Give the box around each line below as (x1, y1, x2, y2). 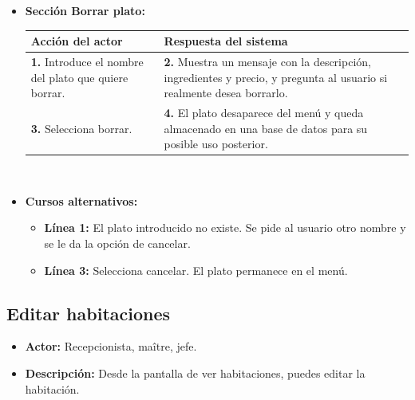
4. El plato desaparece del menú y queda (164, 104, 364, 120)
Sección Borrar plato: (25, 2, 145, 18)
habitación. (25, 380, 80, 397)
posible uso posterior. (164, 135, 268, 152)
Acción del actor (30, 33, 123, 49)
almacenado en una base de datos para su (164, 120, 368, 136)
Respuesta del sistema (164, 33, 288, 49)
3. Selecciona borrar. (30, 120, 132, 136)
